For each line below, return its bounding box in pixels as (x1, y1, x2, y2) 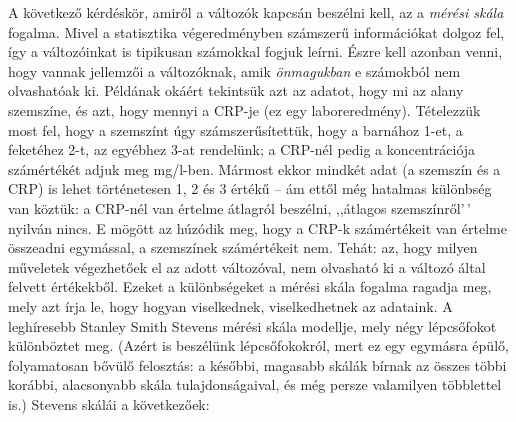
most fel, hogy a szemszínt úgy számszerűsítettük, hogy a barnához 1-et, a (8, 119, 463, 140)
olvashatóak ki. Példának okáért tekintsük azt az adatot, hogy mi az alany (8, 80, 464, 101)
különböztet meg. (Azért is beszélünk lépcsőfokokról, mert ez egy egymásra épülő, (8, 335, 509, 356)
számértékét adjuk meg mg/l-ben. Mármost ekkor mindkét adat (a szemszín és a (8, 158, 501, 179)
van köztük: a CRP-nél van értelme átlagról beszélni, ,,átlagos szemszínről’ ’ (8, 197, 471, 218)
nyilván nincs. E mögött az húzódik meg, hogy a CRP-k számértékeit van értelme (8, 217, 507, 238)
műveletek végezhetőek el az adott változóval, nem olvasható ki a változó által (8, 256, 486, 277)
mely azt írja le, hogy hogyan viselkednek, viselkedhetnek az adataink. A (8, 295, 453, 316)
